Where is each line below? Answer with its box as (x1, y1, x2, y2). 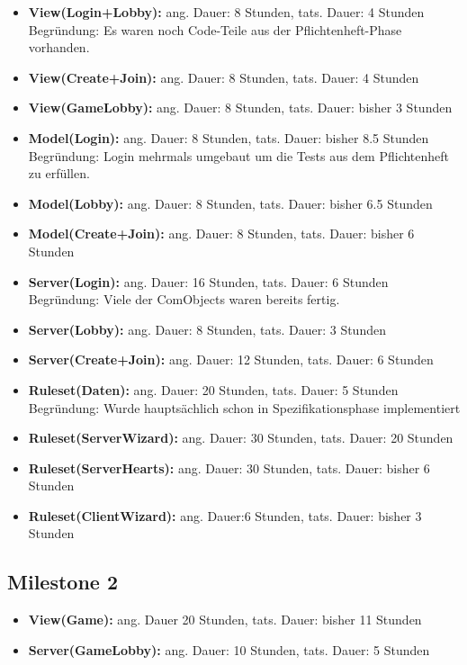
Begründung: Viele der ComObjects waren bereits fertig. (28, 290, 340, 309)
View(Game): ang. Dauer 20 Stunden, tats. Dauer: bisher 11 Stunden (28, 610, 422, 629)
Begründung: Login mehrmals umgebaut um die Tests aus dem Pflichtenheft (28, 146, 450, 165)
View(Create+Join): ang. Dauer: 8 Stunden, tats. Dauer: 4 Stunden (28, 67, 419, 86)
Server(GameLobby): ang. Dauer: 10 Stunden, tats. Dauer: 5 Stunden (28, 640, 430, 659)
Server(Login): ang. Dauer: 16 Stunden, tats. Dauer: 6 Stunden (28, 272, 389, 291)
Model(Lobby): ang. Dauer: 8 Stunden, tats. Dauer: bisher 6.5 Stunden (28, 193, 433, 212)
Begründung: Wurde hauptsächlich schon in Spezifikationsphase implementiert (28, 398, 461, 417)
